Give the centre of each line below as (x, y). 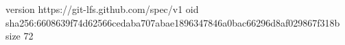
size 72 (20, 36)
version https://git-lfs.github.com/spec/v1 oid (102, 9)
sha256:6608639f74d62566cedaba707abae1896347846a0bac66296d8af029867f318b (173, 22)
